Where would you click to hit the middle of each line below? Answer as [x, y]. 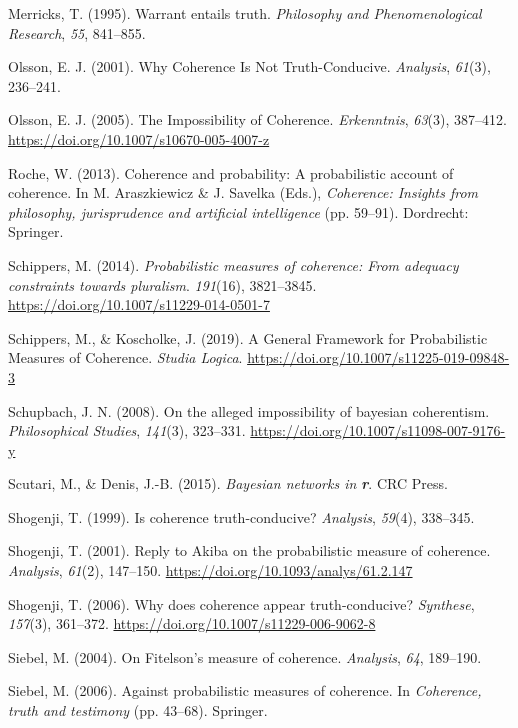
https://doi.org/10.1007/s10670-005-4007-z [139, 138]
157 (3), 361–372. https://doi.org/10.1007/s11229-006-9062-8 [192, 623]
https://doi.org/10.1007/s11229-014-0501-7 [139, 304]
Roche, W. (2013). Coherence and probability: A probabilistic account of [231, 172]
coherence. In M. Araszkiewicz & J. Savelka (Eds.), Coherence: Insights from [243, 192]
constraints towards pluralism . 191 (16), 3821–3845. [162, 284]
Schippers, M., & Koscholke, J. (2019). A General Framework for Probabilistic [248, 337]
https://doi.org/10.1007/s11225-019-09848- [378, 357]
